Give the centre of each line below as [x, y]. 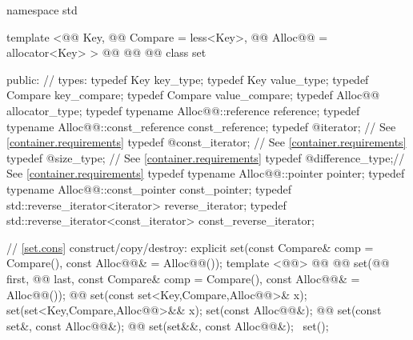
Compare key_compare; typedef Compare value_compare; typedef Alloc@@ [193, 95]
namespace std [42, 10]
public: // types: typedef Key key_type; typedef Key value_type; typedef [188, 79]
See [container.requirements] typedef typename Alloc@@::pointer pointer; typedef [206, 173]
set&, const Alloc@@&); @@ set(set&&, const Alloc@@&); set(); [168, 325]
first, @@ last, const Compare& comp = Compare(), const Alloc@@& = [183, 278]
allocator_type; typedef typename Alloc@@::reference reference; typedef [183, 110]
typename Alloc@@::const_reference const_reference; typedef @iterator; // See [201, 126]
